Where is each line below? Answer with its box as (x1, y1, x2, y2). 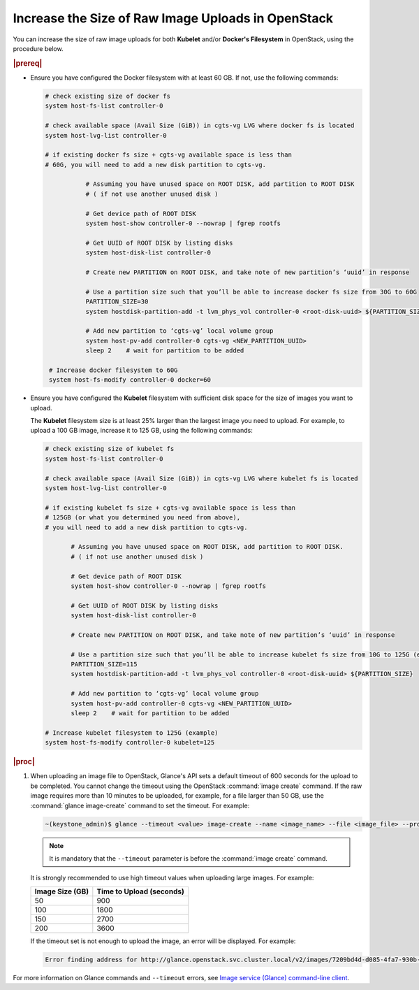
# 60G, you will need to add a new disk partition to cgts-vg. (45, 161, 267, 168)
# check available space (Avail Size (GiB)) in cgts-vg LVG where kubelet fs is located (45, 474, 359, 482)
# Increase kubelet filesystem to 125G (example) (45, 729, 219, 737)
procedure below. (13, 44, 64, 52)
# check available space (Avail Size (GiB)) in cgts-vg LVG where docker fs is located (45, 122, 355, 129)
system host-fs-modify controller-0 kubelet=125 (45, 738, 215, 747)
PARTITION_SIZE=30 (85, 298, 149, 306)
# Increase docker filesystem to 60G (49, 366, 178, 374)
